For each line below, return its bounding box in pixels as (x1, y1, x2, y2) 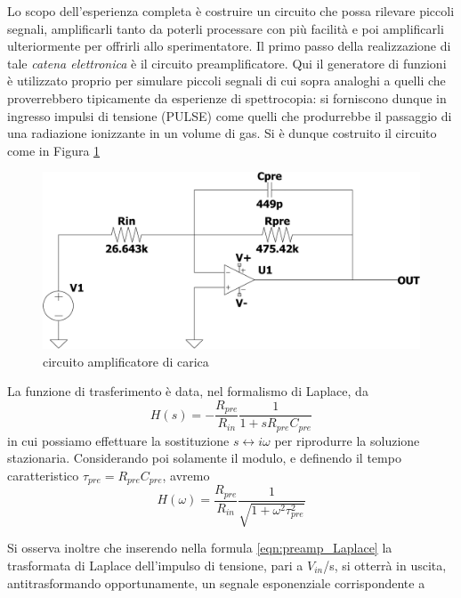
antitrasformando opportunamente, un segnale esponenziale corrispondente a (7, 573, 425, 592)
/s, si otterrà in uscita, (323, 555, 447, 574)
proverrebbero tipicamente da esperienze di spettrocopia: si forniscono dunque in (7, 88, 447, 107)
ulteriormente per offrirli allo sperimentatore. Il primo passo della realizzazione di (7, 36, 451, 55)
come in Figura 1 (7, 141, 101, 159)
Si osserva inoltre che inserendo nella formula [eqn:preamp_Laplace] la (7, 538, 392, 557)
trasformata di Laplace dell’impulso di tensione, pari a (7, 555, 303, 574)
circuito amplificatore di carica (43, 352, 209, 370)
